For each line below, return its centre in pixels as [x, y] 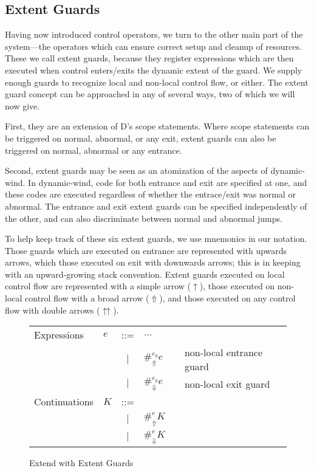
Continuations [64, 402]
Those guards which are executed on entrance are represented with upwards [146, 250]
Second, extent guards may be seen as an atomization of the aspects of [136, 170]
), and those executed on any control [227, 298]
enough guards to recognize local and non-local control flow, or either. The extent [157, 82]
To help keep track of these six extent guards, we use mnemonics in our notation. [156, 239]
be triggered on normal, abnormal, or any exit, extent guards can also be [141, 138]
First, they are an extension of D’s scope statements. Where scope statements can [157, 126]
